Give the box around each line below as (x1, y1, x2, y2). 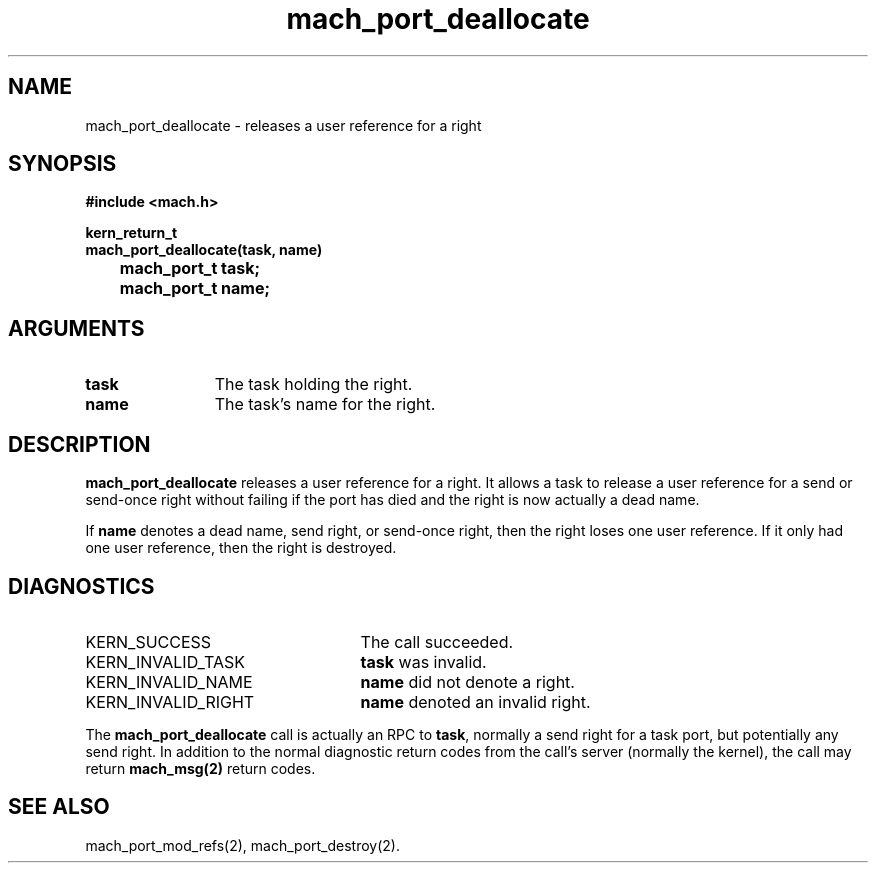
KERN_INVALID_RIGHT (85, 691, 255, 712)
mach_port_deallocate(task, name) (85, 241, 323, 259)
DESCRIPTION (8, 431, 151, 457)
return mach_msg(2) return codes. (85, 759, 316, 777)
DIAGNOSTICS (8, 573, 155, 599)
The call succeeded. (360, 631, 514, 652)
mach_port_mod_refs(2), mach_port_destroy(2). (85, 836, 401, 854)
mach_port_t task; (119, 258, 261, 279)
